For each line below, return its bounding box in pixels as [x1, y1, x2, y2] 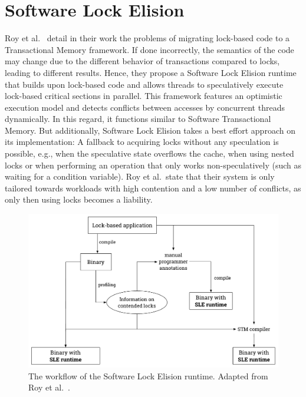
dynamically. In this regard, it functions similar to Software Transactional [5, 113, 271, 125]
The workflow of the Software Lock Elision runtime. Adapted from [28, 369, 268, 382]
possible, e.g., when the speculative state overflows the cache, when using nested [5, 147, 294, 160]
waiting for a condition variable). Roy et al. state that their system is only [5, 170, 275, 183]
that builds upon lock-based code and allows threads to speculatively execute [5, 78, 284, 90]
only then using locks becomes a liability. [5, 193, 153, 206]
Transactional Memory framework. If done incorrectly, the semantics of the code [5, 43, 294, 55]
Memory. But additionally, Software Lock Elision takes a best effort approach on [5, 124, 295, 136]
